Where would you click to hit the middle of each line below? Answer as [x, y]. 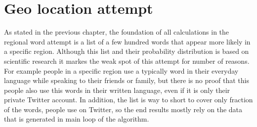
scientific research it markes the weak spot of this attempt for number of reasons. [127, 61]
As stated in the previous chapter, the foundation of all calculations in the [117, 32]
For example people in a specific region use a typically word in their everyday [121, 70]
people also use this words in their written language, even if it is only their [117, 90]
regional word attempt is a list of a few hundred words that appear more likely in [127, 41]
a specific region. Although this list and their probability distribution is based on [127, 51]
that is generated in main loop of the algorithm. [77, 119]
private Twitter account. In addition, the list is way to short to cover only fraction [128, 100]
